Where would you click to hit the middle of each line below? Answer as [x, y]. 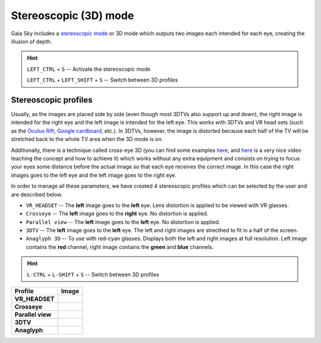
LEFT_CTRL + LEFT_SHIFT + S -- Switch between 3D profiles [103, 80]
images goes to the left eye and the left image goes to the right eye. [94, 175]
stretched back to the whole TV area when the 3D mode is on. [87, 139]
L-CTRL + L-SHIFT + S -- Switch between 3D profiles [93, 275]
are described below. [37, 194]
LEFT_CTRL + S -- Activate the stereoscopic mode [89, 69]
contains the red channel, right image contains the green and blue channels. [120, 247]
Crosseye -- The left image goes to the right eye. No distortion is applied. [117, 214]
